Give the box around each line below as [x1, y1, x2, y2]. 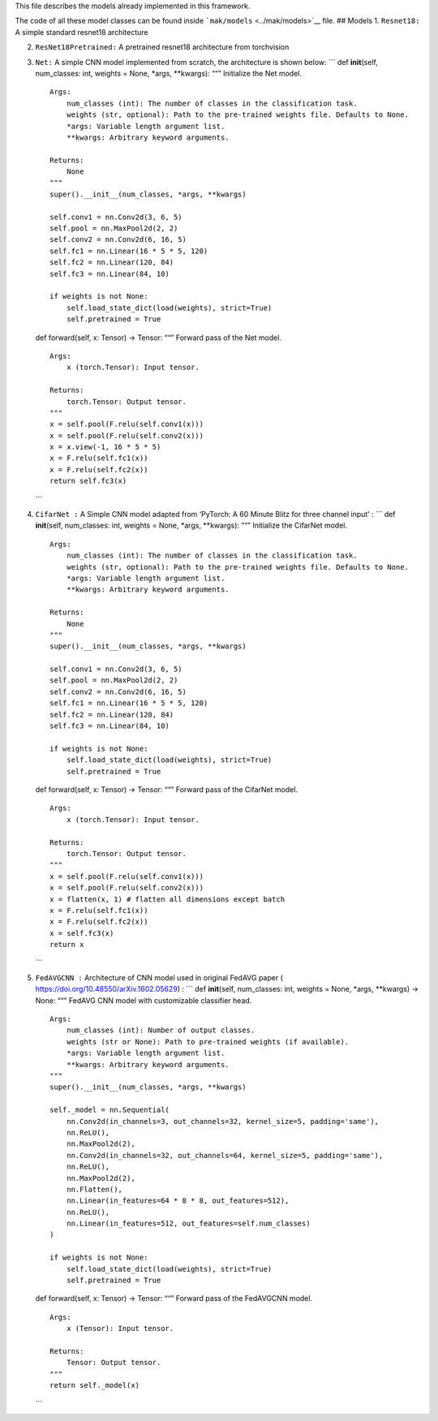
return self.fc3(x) [49, 476, 127, 486]
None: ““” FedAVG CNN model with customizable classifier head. [35, 995, 252, 1005]
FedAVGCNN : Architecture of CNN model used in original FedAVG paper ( [35, 972, 284, 982]
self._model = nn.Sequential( [49, 1105, 170, 1115]
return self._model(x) [49, 1380, 140, 1390]
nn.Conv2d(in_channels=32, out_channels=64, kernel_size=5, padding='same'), [66, 1151, 384, 1160]
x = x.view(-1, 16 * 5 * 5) [49, 442, 161, 452]
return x [49, 940, 84, 949]
